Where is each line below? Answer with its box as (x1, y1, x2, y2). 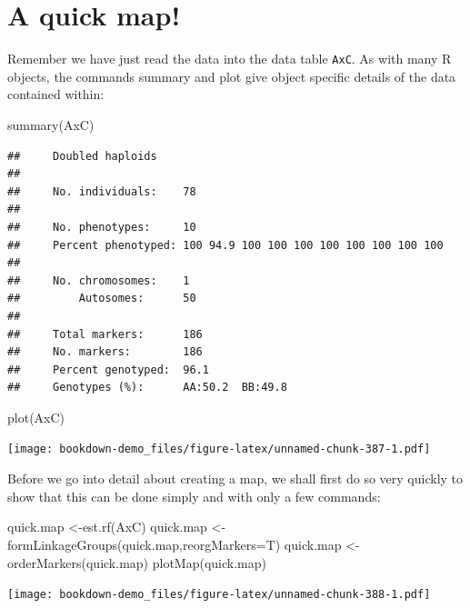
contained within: (7, 85, 105, 104)
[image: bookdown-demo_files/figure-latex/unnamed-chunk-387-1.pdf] (7, 443, 431, 456)
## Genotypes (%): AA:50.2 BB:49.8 (7, 381, 287, 394)
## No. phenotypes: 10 (7, 220, 196, 234)
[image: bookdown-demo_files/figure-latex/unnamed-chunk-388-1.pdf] (7, 588, 431, 602)
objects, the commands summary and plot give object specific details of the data (7, 66, 456, 85)
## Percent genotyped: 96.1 (7, 363, 209, 376)
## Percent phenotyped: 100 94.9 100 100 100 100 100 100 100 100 (7, 238, 444, 252)
